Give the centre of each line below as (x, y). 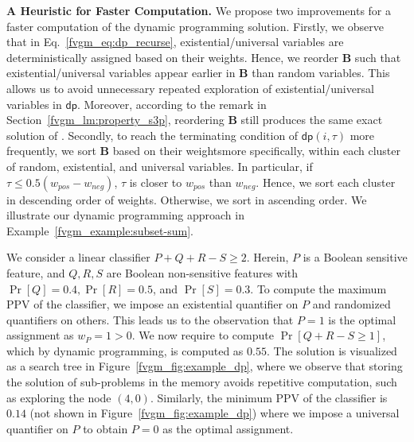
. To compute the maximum (318, 288)
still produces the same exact (312, 120)
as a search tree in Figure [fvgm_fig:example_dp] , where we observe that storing (205, 366)
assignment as (40, 335)
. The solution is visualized (332, 350)
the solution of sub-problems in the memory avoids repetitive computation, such (202, 382)
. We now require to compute (203, 335)
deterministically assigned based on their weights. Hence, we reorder (173, 57)
